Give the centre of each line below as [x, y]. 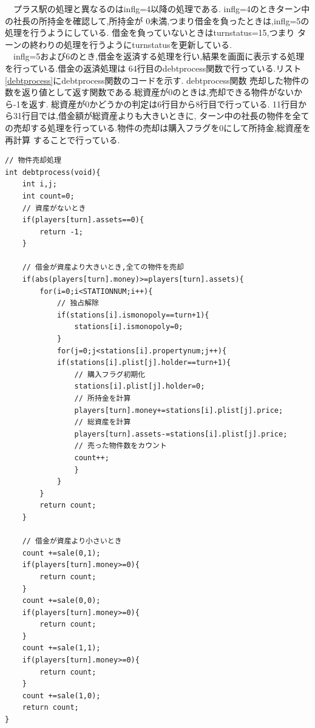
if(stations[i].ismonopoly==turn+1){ [133, 315]
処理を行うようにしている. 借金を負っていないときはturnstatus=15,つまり [150, 32]
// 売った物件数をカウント [120, 446]
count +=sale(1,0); [61, 696]
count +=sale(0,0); [61, 601]
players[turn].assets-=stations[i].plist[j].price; [181, 434]
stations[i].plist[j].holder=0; [140, 386]
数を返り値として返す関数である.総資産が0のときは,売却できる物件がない [149, 92]
